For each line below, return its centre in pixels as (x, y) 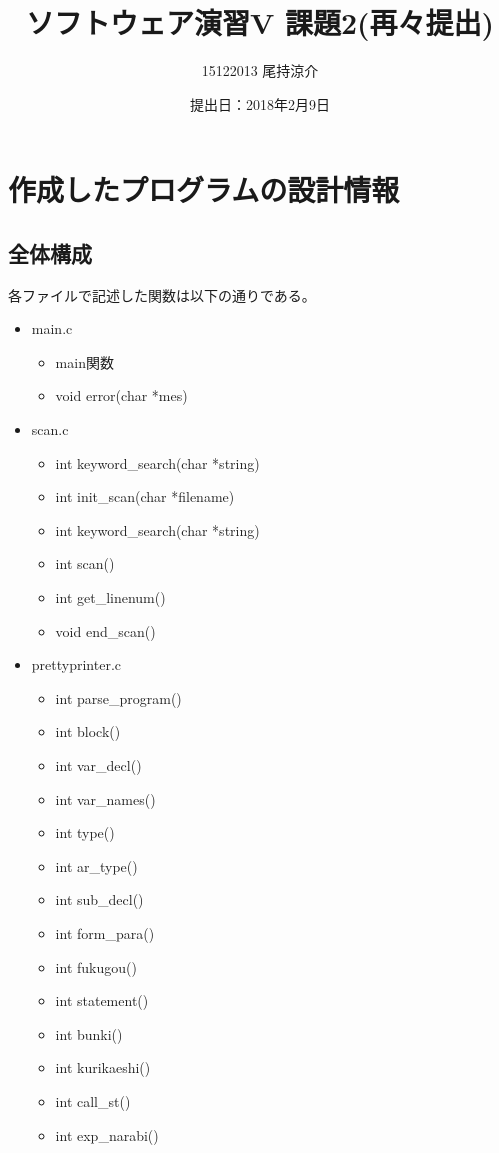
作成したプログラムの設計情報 (204, 189)
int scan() (85, 563)
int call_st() (93, 1100)
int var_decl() (98, 765)
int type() (85, 832)
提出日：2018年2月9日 (260, 103)
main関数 (84, 361)
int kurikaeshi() (103, 1067)
